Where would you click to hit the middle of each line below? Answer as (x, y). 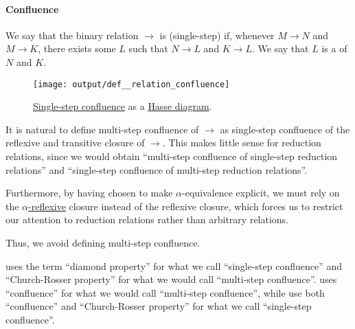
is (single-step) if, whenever (217, 35)
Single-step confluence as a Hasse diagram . (123, 106)
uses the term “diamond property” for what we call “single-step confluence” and (174, 265)
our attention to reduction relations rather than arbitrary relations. (147, 219)
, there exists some (77, 48)
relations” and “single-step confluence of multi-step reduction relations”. (157, 169)
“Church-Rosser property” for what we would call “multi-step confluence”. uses (171, 279)
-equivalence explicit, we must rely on (261, 193)
